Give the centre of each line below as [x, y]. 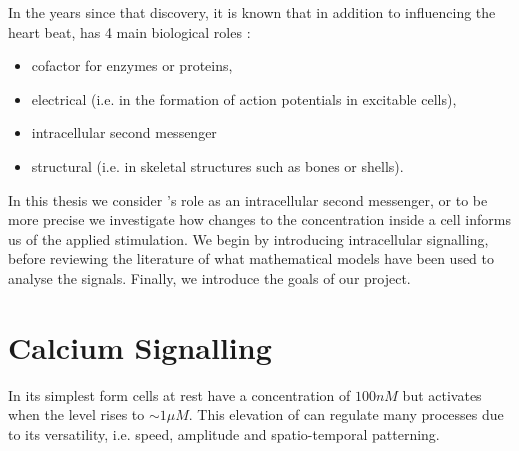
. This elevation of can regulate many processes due [346, 414]
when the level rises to [76, 414]
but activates [442, 394]
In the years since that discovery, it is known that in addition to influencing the [252, 12]
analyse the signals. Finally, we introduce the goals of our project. [209, 277]
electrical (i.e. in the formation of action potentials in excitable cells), [244, 98]
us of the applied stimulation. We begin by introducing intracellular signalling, [248, 238]
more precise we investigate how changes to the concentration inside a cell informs [259, 219]
